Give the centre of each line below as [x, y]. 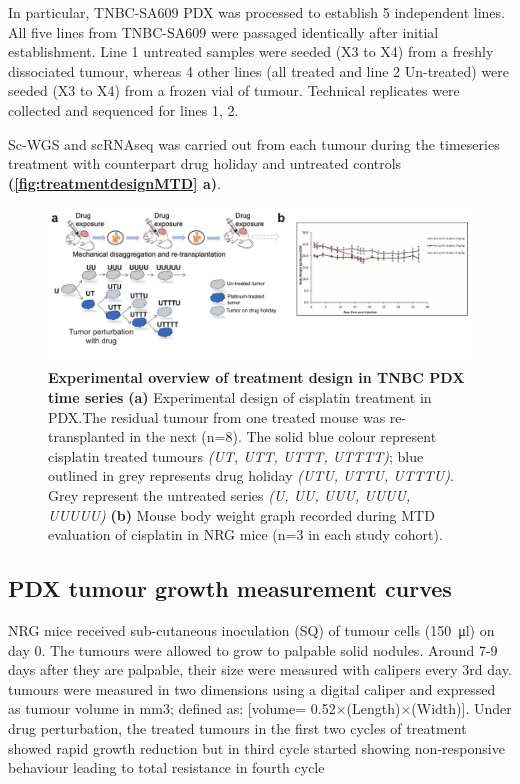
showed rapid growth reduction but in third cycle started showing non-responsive [256, 747]
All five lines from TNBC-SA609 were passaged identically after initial [223, 31]
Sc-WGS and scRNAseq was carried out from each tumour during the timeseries [254, 143]
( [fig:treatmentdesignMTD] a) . [114, 182]
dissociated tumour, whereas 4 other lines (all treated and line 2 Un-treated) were [259, 70]
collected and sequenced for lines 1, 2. [123, 109]
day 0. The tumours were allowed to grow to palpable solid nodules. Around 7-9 [253, 649]
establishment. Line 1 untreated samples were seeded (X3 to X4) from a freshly [251, 51]
